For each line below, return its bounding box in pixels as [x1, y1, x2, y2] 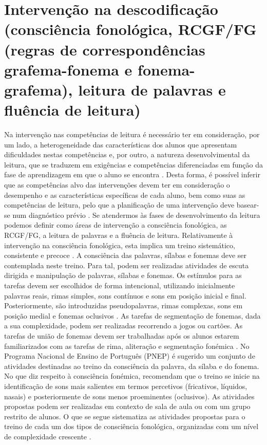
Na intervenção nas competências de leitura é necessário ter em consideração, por [4, 129, 260, 140]
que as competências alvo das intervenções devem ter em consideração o [4, 179, 230, 190]
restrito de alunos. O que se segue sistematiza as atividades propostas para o [4, 411, 245, 421]
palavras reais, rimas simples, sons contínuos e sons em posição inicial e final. [4, 290, 246, 301]
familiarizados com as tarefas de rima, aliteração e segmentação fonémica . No [4, 340, 250, 351]
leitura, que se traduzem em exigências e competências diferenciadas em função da [4, 159, 263, 170]
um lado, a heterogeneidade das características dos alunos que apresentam [4, 139, 237, 150]
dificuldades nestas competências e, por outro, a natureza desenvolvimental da [4, 149, 250, 160]
